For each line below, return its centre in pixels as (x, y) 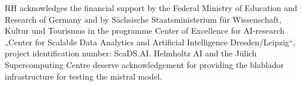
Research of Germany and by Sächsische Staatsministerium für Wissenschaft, (143, 19)
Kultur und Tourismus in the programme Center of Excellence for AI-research (145, 31)
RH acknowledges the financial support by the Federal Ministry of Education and (151, 8)
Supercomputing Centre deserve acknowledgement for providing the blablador (144, 64)
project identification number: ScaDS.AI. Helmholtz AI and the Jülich (131, 53)
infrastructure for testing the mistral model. (84, 76)
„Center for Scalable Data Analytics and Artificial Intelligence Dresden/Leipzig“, (150, 42)
